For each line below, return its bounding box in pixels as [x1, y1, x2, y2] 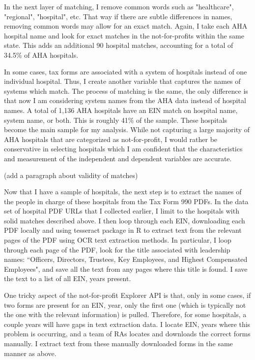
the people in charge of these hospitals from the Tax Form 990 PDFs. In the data [4, 196, 249, 206]
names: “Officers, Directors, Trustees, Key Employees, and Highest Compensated [4, 254, 248, 264]
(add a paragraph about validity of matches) [4, 170, 138, 180]
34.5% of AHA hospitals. [4, 49, 79, 60]
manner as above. [4, 348, 57, 358]
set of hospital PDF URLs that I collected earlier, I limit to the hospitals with [4, 206, 239, 216]
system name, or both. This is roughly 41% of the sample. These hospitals [4, 114, 227, 125]
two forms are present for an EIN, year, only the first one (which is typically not [4, 299, 246, 310]
